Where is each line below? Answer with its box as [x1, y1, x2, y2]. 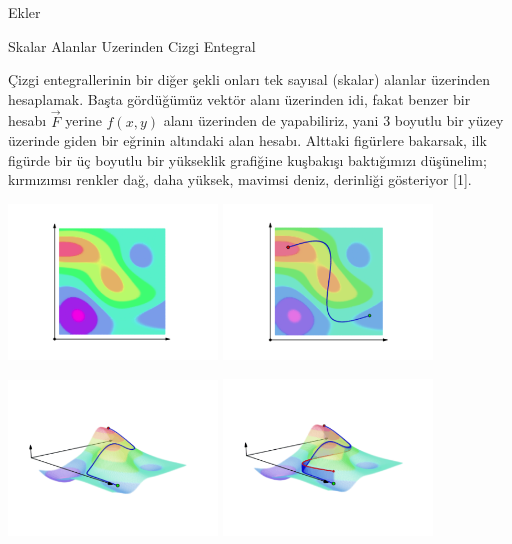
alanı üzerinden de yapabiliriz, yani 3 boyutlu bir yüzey [163, 110, 504, 131]
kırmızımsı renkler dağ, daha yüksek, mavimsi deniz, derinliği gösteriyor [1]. [8, 169, 472, 190]
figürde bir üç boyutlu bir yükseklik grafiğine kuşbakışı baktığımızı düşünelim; [8, 149, 487, 170]
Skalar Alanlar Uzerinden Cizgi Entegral [8, 35, 256, 56]
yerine [65, 110, 102, 131]
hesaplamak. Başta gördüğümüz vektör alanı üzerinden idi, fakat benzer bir [8, 88, 471, 109]
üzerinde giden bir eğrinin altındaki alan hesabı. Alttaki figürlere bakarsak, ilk [8, 130, 487, 151]
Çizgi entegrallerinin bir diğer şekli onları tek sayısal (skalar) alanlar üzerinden [8, 69, 491, 90]
